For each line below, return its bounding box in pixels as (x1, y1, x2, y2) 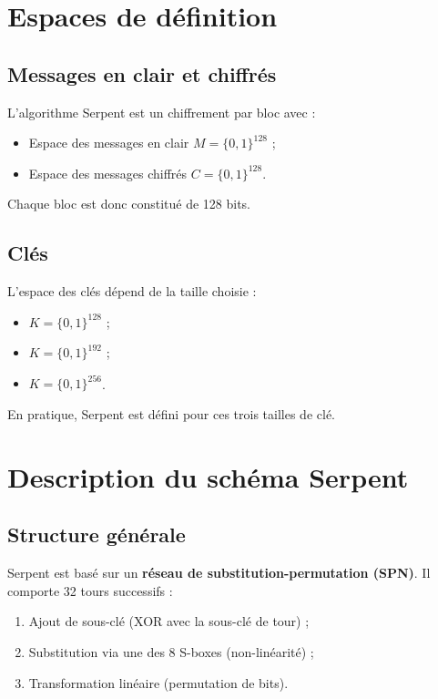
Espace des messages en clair (28, 133, 189, 152)
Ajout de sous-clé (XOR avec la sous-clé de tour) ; (28, 612, 310, 631)
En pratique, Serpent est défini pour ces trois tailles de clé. (7, 405, 335, 424)
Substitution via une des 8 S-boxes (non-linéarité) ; (28, 642, 314, 661)
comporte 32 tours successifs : (7, 581, 173, 600)
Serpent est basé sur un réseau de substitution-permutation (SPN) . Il (7, 563, 431, 582)
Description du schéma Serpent (7, 457, 409, 495)
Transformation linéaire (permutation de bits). (28, 673, 289, 692)
